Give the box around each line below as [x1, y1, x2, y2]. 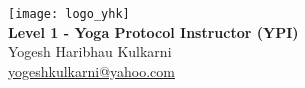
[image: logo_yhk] [8, 7, 130, 21]
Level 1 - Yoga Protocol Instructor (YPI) [8, 21, 299, 42]
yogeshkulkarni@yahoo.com [8, 60, 175, 81]
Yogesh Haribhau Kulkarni [8, 41, 172, 62]
